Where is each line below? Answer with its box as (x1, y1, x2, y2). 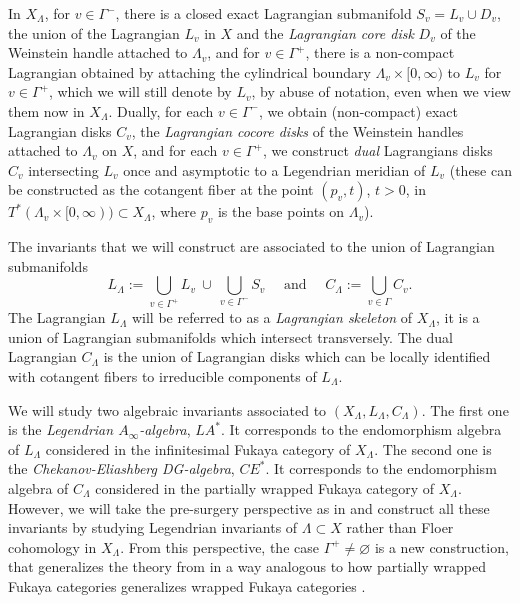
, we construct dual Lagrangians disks (262, 140, 493, 161)
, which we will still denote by (48, 81, 232, 102)
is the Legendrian (8, 419, 114, 440)
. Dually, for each (108, 100, 214, 121)
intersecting (28, 159, 99, 180)
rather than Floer (346, 517, 454, 538)
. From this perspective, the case (120, 536, 319, 557)
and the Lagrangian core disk (236, 22, 414, 43)
